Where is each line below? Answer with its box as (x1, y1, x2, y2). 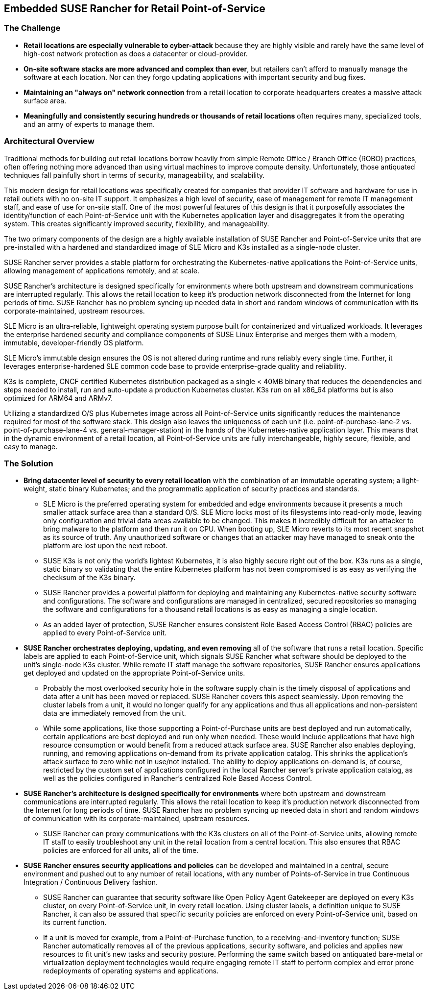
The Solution (4, 458, 53, 468)
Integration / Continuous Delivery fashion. (24, 878, 158, 887)
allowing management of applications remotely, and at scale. (4, 266, 200, 275)
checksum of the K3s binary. (43, 573, 136, 582)
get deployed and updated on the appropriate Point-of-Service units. (24, 669, 245, 678)
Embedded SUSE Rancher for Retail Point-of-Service (4, 2, 265, 15)
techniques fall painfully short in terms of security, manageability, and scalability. (4, 170, 265, 179)
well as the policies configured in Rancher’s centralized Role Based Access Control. (43, 774, 312, 783)
